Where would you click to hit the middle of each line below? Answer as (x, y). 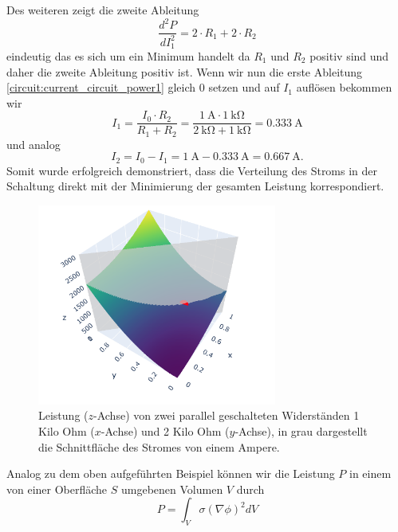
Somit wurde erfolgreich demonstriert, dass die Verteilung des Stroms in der (192, 170)
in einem (370, 473)
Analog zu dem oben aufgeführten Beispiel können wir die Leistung (171, 473)
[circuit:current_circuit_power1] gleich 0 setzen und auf (143, 87)
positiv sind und (349, 55)
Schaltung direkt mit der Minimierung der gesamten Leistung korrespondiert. (195, 186)
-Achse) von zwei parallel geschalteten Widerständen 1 (227, 415)
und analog (33, 144)
